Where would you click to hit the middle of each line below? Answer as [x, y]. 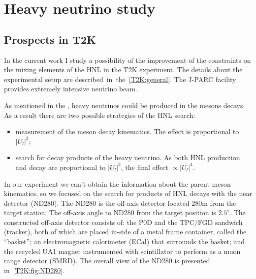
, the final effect [144, 167]
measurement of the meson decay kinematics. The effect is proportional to [127, 131]
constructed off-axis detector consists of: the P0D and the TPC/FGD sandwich [123, 222]
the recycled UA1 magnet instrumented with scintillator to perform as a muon [122, 251]
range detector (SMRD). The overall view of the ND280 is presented [107, 261]
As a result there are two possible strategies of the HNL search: [100, 115]
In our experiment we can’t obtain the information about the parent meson [117, 183]
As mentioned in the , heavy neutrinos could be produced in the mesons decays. [125, 105]
